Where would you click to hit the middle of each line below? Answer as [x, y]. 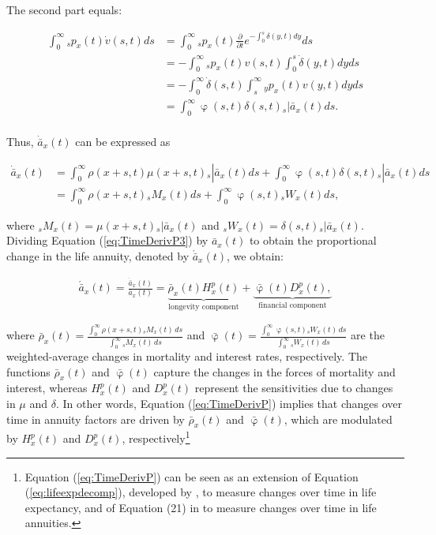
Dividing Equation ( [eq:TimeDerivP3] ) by [107, 240]
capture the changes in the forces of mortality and [274, 371]
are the [368, 335]
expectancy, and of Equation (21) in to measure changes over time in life [201, 507]
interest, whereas [47, 388]
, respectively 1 [156, 437]
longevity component [204, 307]
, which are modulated [338, 419]
